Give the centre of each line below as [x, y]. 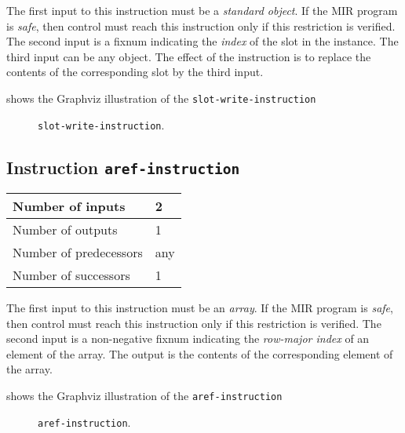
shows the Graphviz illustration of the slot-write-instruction [161, 98]
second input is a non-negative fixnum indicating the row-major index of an [188, 338]
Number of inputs [69, 206]
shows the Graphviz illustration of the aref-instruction [144, 396]
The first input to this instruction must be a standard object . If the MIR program [202, 10]
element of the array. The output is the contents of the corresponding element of [200, 353]
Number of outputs [65, 230]
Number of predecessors [78, 253]
